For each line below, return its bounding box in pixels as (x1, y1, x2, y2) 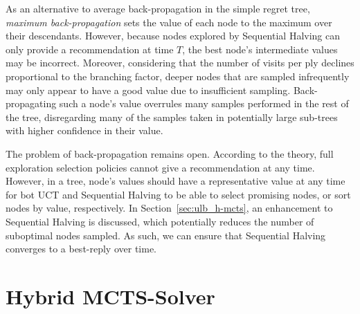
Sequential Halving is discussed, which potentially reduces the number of (6, 214, 314, 228)
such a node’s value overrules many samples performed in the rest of (59, 96, 349, 111)
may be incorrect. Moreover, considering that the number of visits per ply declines (6, 55, 354, 70)
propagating (6, 96, 57, 111)
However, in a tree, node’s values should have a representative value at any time (6, 174, 345, 188)
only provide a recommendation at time (6, 41, 174, 56)
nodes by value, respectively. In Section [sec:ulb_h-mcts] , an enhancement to (6, 201, 333, 215)
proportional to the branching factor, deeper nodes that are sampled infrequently (6, 68, 350, 83)
